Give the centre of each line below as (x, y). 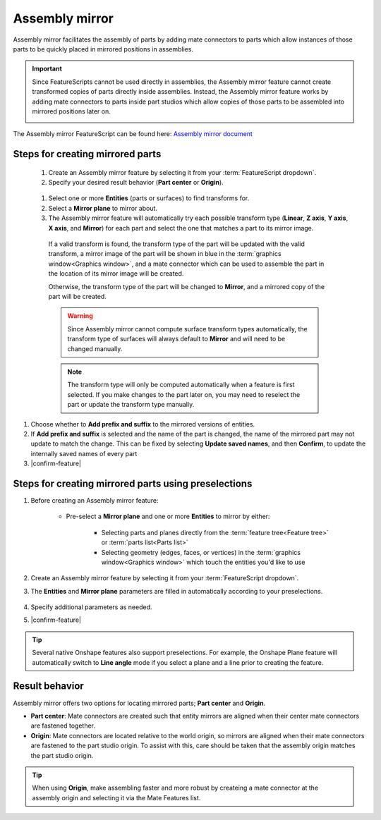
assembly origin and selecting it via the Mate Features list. (116, 797)
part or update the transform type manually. (131, 405)
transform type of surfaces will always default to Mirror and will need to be (176, 339)
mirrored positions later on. (71, 111)
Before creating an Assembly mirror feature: (95, 500)
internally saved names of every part (84, 453)
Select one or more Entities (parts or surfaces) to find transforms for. (149, 198)
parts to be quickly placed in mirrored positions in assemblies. (103, 49)
